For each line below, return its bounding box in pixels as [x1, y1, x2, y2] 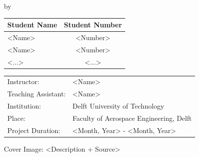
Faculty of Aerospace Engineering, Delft [72, 113, 192, 123]
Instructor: [7, 76, 40, 87]
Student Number [64, 20, 122, 30]
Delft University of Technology [72, 101, 164, 111]
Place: [7, 113, 25, 123]
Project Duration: [7, 125, 61, 135]
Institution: [7, 101, 41, 111]
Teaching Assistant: [7, 89, 66, 99]
